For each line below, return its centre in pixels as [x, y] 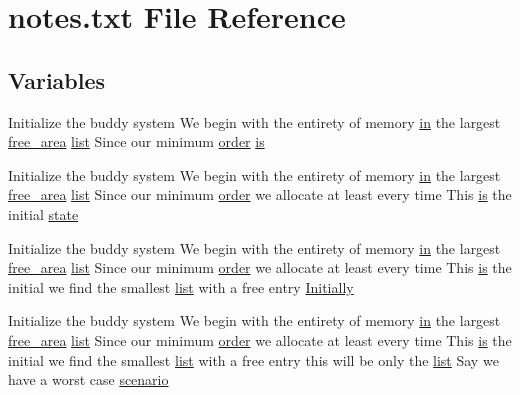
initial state [43, 213]
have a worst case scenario [88, 379]
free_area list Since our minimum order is [136, 141]
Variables [57, 79]
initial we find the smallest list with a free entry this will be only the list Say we [253, 359]
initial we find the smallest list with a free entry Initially [181, 286]
